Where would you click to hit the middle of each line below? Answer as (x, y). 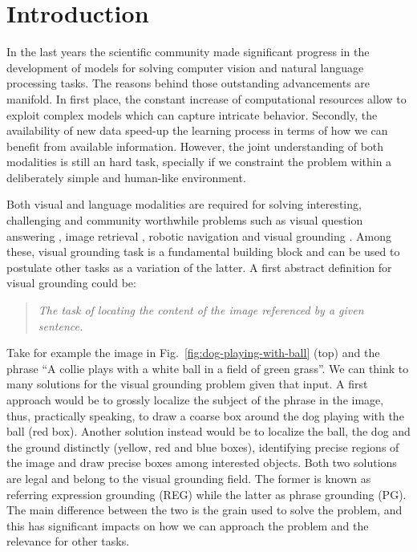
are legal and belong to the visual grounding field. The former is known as (189, 478)
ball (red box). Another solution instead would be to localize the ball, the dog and (208, 431)
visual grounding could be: (71, 283)
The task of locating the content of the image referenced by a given (201, 310)
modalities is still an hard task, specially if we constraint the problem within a (199, 162)
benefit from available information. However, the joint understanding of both (195, 146)
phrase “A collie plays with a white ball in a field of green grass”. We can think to (208, 368)
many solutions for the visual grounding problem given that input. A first (187, 384)
